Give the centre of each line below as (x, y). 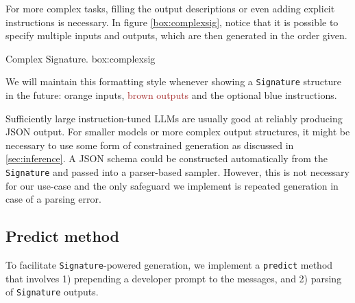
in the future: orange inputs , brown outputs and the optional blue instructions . (171, 95)
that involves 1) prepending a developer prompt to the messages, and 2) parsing (174, 278)
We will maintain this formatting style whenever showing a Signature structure (173, 81)
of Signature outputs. (52, 292)
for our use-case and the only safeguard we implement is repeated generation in (172, 185)
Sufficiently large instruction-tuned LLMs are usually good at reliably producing (174, 118)
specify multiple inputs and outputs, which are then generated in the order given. (176, 35)
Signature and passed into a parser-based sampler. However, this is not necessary (177, 172)
